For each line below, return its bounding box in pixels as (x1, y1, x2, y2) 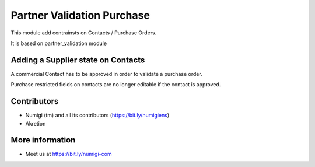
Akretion (25, 120, 46, 127)
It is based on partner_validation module (10, 40, 107, 47)
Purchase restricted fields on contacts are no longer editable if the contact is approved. (10, 81, 221, 88)
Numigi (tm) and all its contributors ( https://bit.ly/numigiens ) (25, 112, 170, 119)
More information (10, 135, 76, 145)
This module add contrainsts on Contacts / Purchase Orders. (10, 29, 157, 36)
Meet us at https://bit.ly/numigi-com (25, 151, 112, 158)
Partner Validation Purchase (10, 9, 150, 22)
